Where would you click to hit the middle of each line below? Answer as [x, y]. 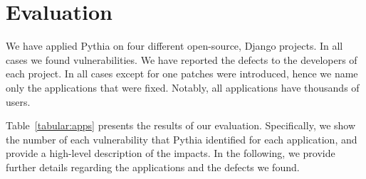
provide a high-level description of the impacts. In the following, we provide [171, 153]
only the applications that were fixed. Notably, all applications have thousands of [183, 87]
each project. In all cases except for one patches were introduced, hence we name [182, 74]
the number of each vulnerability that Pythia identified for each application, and [182, 139]
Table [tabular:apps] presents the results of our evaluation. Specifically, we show [181, 125]
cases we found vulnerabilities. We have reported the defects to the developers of [182, 59]
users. [18, 101]
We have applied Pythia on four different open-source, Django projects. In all [174, 46]
